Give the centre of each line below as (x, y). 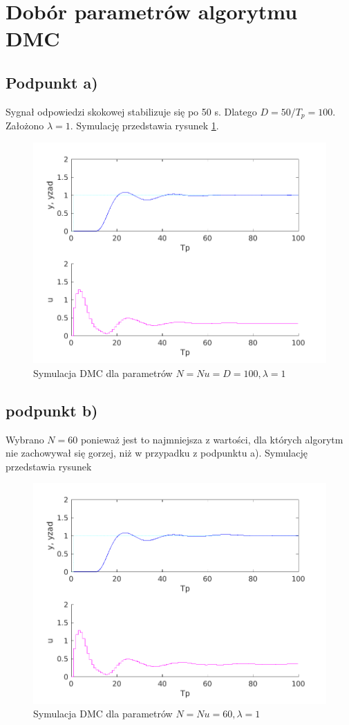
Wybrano (25, 439)
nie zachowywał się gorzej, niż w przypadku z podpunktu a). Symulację (157, 453)
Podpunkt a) (52, 82)
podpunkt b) (52, 410)
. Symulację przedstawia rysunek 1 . (144, 126)
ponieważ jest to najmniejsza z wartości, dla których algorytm (212, 439)
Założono (25, 126)
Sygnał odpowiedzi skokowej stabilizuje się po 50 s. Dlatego (131, 111)
